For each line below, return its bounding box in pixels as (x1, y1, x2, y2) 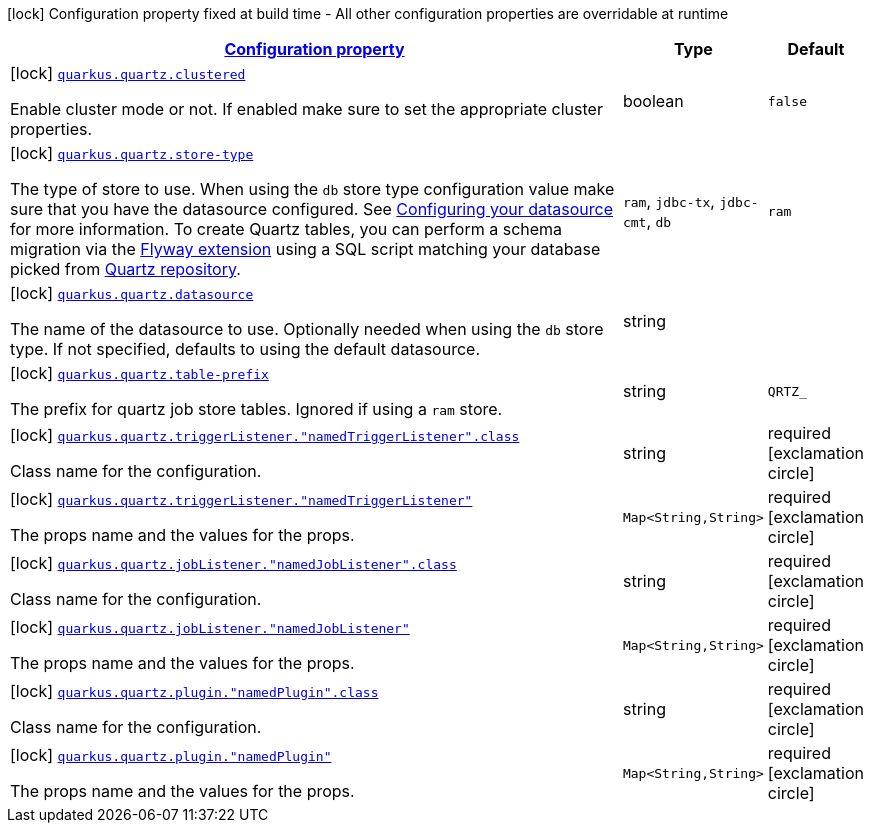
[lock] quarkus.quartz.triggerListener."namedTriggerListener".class (10, 425, 520, 445)
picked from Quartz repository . (10, 259, 241, 279)
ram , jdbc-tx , (622, 191, 715, 211)
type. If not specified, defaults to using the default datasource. (10, 339, 481, 359)
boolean (622, 91, 684, 111)
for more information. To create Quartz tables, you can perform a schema (10, 219, 563, 239)
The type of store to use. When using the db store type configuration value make (10, 179, 615, 199)
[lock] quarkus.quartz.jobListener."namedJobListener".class (10, 553, 457, 573)
